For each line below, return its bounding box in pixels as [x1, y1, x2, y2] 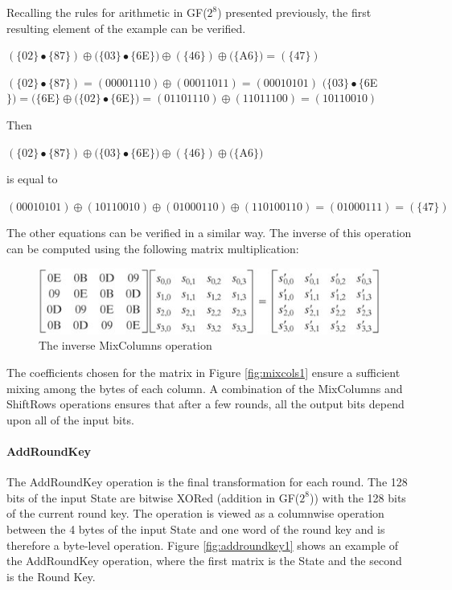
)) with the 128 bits [310, 489, 406, 506]
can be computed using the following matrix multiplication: [6, 240, 299, 256]
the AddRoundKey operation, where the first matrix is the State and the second [6, 552, 402, 569]
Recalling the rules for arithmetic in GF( [6, 4, 208, 20]
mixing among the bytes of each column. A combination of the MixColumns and [6, 379, 403, 396]
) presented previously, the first [217, 4, 372, 20]
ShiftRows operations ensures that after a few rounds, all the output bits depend [6, 395, 405, 412]
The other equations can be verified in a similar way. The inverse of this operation [6, 224, 412, 241]
